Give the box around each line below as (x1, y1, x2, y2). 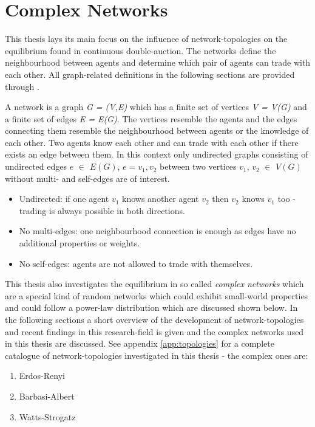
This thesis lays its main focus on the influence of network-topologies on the (5, 32, 288, 45)
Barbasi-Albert (19, 389, 75, 402)
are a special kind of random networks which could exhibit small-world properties (5, 289, 308, 302)
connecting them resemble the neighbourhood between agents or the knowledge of (5, 124, 309, 137)
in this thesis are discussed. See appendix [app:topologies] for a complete (5, 337, 274, 350)
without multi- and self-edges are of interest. (5, 172, 170, 184)
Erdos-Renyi (19, 369, 65, 382)
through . (5, 80, 39, 92)
